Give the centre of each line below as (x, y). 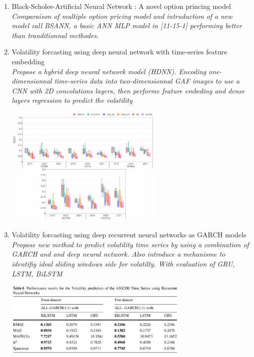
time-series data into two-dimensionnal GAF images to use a (147, 81)
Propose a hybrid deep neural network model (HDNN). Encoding (109, 71)
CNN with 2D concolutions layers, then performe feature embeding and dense (128, 90)
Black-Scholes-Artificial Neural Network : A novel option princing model (121, 6)
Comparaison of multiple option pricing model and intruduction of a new (122, 16)
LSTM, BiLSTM (37, 273)
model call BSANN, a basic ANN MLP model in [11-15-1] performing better (127, 25)
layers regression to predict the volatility (72, 100)
